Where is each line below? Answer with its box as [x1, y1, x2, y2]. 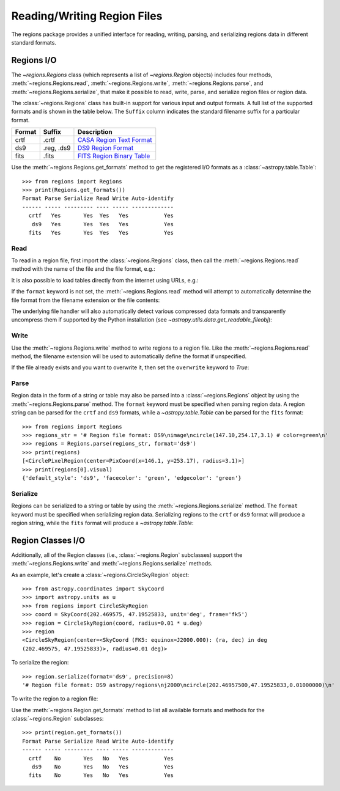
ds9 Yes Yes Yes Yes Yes [31, 221, 174, 227]
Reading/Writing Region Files [11, 9, 163, 23]
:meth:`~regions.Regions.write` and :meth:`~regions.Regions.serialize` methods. [11, 560, 213, 567]
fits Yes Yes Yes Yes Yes [28, 229, 174, 236]
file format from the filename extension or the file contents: [11, 296, 160, 304]
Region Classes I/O [11, 535, 86, 545]
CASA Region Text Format [77, 136, 152, 144]
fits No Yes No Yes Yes [28, 772, 174, 779]
